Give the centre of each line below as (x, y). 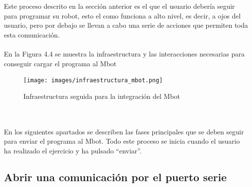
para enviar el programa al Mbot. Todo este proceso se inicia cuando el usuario (122, 141)
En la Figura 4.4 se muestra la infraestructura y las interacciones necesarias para (124, 53)
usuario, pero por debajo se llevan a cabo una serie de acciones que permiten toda (126, 25)
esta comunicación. (32, 34)
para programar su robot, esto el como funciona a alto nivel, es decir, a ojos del (122, 15)
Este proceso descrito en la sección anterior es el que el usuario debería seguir (119, 6)
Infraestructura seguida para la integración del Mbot (102, 96)
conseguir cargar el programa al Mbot (60, 63)
